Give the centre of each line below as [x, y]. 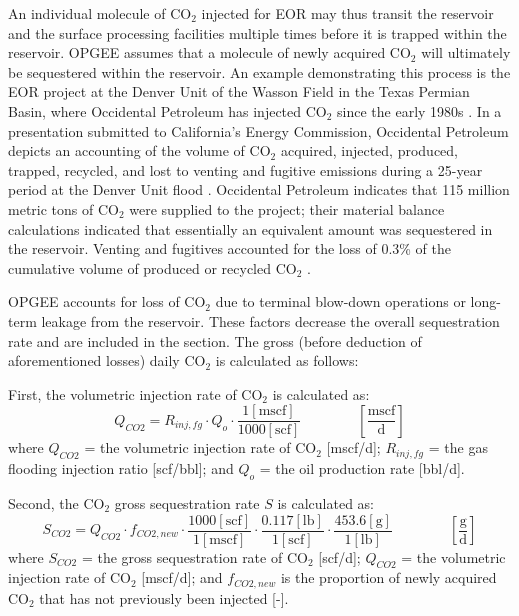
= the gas [458, 447]
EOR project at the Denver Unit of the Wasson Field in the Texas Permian [239, 91]
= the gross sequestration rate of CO [194, 556]
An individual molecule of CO [100, 13]
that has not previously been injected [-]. [164, 597]
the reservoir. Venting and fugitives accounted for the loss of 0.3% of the [230, 248]
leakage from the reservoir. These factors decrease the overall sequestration [270, 320]
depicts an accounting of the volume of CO [139, 150]
